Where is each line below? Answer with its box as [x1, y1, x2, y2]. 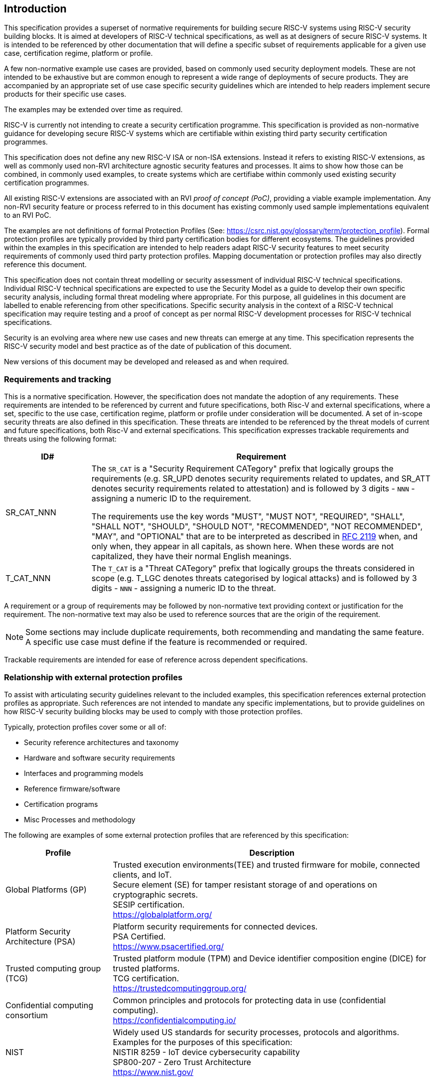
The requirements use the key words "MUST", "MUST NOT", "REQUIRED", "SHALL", [91, 511, 405, 522]
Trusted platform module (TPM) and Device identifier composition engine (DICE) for [113, 953, 427, 963]
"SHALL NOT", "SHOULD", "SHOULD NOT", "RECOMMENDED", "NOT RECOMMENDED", [91, 521, 423, 532]
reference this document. [4, 260, 87, 269]
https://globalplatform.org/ [113, 909, 212, 920]
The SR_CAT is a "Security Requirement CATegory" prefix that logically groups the [91, 463, 394, 474]
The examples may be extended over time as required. [4, 105, 183, 114]
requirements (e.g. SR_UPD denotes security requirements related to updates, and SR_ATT [91, 473, 431, 484]
